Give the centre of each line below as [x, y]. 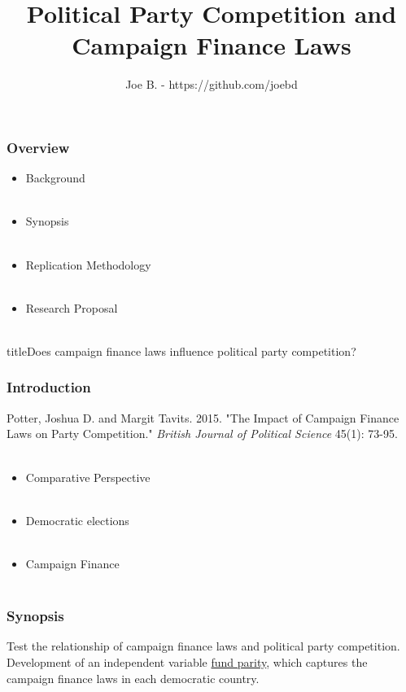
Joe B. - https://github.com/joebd [212, 84]
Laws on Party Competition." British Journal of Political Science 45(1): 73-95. [202, 434]
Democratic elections [77, 520]
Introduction [49, 387]
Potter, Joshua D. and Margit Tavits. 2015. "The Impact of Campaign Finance [203, 417]
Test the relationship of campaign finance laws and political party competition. [203, 646]
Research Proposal [72, 307]
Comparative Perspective [88, 477]
